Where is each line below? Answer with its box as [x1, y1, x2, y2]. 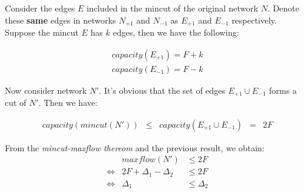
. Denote [268, 2, 300, 14]
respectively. [231, 13, 277, 26]
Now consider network [5, 83, 87, 96]
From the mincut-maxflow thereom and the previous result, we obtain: [5, 141, 265, 154]
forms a [269, 83, 297, 96]
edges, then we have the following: [113, 26, 239, 39]
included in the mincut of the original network [86, 2, 259, 14]
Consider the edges [5, 2, 75, 14]
